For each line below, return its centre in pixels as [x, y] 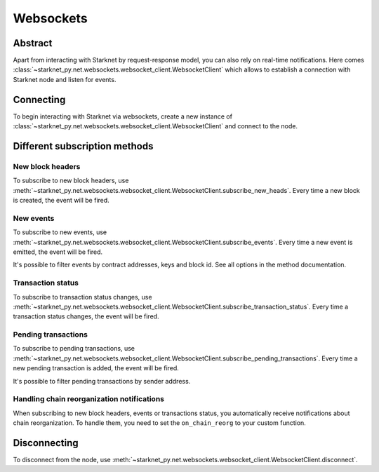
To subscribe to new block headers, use [71, 181]
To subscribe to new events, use [60, 232]
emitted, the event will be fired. [58, 252]
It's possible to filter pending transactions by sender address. [102, 381]
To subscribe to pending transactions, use [74, 349]
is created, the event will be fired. [61, 201]
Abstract [33, 43]
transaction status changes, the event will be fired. [86, 316]
